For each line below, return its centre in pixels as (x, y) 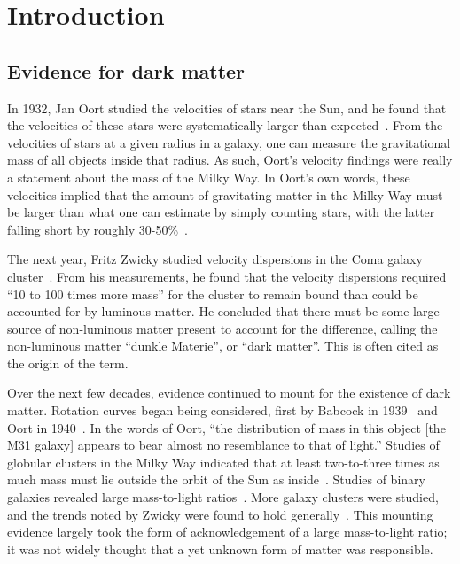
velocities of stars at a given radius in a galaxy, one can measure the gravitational (229, 142)
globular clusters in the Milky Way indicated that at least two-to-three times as (223, 462)
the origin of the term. (68, 363)
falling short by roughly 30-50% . (97, 229)
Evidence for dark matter (126, 70)
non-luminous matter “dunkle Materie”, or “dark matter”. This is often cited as (223, 346)
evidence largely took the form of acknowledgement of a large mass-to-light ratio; (227, 532)
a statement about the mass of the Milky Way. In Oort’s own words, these (209, 177)
